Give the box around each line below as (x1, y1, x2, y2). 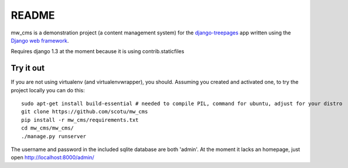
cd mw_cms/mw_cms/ (21, 125, 74, 131)
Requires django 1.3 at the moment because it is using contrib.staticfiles (11, 48, 185, 55)
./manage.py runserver (21, 133, 87, 139)
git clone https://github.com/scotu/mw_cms (21, 108, 148, 115)
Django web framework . (11, 37, 69, 44)
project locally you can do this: (11, 86, 85, 93)
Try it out (11, 63, 45, 73)
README (11, 9, 55, 22)
